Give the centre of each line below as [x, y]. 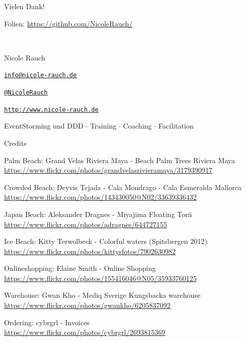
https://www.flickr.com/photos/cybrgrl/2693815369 [85, 332]
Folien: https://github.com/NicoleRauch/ [68, 23]
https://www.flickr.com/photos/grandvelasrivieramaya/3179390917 [108, 170]
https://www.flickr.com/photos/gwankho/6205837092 [87, 305]
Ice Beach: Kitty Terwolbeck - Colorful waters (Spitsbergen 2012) [106, 241]
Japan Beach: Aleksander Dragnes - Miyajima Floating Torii [98, 214]
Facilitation [176, 126]
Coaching [137, 126]
